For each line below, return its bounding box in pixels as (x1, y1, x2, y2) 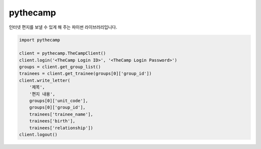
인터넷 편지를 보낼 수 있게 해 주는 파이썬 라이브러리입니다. (9, 24, 117, 30)
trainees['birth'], (29, 119, 76, 124)
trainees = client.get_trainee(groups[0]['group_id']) (19, 71, 152, 76)
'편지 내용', (29, 91, 56, 97)
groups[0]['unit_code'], (29, 98, 88, 104)
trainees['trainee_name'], (29, 111, 94, 117)
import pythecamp (19, 37, 60, 43)
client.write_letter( (19, 77, 71, 83)
